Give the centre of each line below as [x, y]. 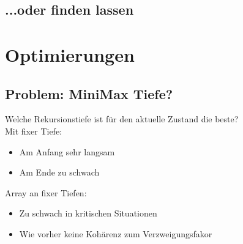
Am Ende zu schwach [59, 172]
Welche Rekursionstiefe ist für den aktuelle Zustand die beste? [122, 119]
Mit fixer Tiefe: [33, 131]
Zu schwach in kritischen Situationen [88, 213]
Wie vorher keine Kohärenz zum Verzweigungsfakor [116, 233]
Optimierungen [70, 54]
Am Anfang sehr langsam [67, 151]
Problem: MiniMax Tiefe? [89, 93]
